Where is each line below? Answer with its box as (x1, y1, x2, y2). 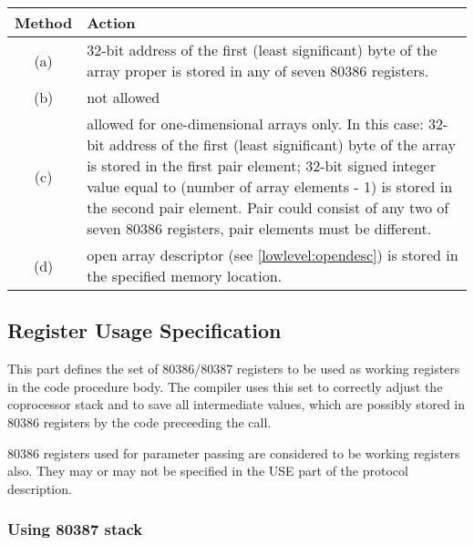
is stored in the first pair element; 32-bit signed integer (87, 155, 436, 176)
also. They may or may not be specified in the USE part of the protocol (7, 461, 408, 480)
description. (7, 478, 72, 498)
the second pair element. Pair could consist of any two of (87, 197, 449, 218)
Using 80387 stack (7, 518, 143, 540)
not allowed (87, 87, 160, 108)
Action (87, 12, 136, 33)
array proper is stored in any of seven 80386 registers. (87, 60, 429, 81)
